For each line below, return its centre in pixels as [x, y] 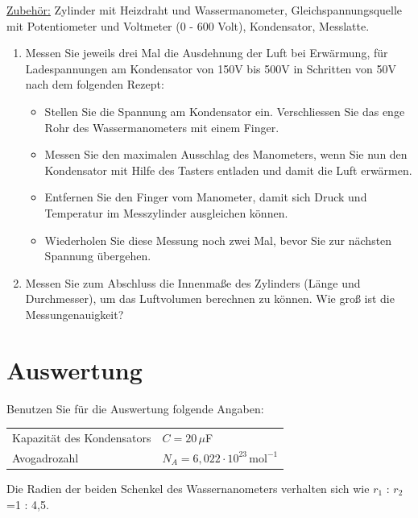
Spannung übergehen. [98, 256]
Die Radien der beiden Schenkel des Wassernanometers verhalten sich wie [188, 488]
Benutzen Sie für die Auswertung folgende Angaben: [135, 408]
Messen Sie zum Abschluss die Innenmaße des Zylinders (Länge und [193, 282]
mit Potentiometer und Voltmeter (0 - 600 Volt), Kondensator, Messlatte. [188, 25]
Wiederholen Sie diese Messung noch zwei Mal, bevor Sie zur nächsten [218, 240]
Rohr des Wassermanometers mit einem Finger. [162, 127]
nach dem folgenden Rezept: [95, 84]
